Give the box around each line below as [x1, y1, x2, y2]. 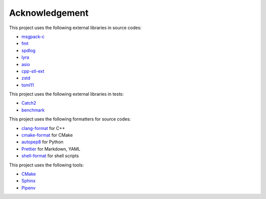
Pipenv [21, 185, 36, 191]
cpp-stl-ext [21, 68, 44, 74]
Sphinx [21, 178, 36, 184]
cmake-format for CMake [21, 132, 73, 138]
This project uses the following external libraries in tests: [9, 91, 124, 97]
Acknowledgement [9, 7, 89, 18]
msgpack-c [21, 34, 45, 40]
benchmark [21, 107, 45, 113]
